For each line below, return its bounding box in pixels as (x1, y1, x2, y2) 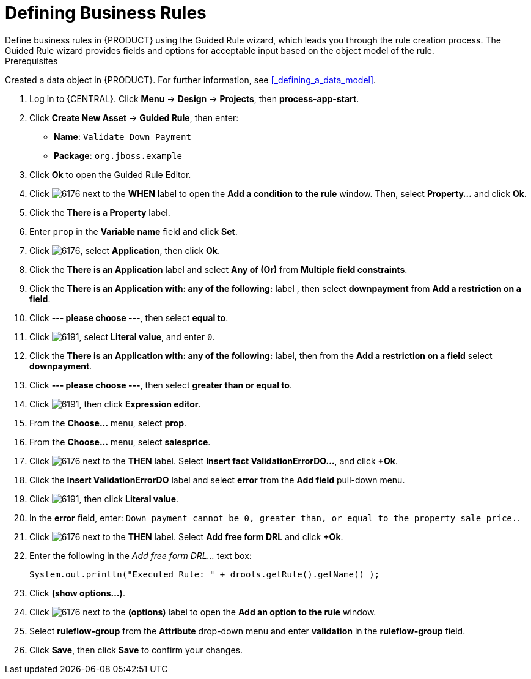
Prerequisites (5, 55, 58, 66)
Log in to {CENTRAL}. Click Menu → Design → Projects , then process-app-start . (29, 93, 359, 104)
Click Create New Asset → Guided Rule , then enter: (29, 112, 239, 123)
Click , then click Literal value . (29, 493, 179, 504)
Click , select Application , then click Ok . (29, 245, 220, 256)
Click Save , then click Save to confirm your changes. (29, 644, 243, 655)
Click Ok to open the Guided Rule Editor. (29, 169, 191, 180)
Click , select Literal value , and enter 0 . (29, 331, 215, 342)
